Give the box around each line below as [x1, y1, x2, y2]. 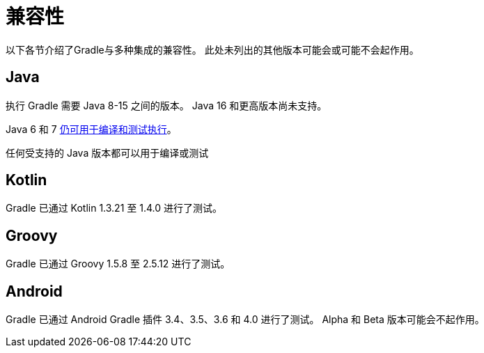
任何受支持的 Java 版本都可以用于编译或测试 [6, 146, 209, 159]
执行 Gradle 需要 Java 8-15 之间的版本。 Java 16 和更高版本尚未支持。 [6, 99, 327, 111]
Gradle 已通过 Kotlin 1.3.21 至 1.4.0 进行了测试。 [6, 202, 222, 214]
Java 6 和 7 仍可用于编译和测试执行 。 [6, 123, 177, 135]
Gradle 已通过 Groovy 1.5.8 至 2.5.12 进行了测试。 [6, 258, 231, 270]
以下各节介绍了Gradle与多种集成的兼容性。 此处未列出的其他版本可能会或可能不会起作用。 [6, 43, 419, 56]
